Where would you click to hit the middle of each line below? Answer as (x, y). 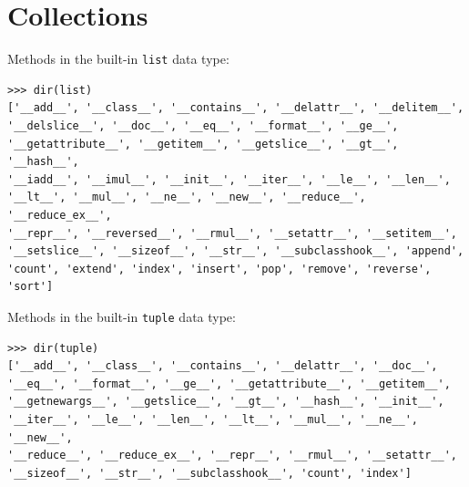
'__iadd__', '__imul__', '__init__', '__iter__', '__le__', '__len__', (229, 179)
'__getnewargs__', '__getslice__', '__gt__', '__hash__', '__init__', (226, 402)
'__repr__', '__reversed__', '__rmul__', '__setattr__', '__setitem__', (232, 233)
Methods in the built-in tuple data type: (122, 316)
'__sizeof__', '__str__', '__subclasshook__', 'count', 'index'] (209, 473)
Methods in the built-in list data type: (118, 59)
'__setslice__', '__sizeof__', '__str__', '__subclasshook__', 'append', (236, 251)
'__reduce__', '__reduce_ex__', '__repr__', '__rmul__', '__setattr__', (232, 456)
